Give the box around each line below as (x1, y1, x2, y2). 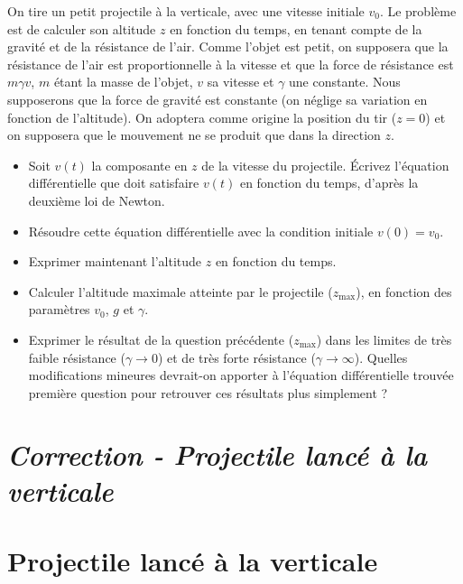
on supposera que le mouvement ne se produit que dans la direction (7, 125, 381, 144)
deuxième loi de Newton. (28, 190, 165, 209)
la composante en (91, 155, 188, 174)
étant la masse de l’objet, (53, 72, 193, 91)
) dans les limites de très (316, 329, 452, 348)
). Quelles (354, 348, 408, 366)
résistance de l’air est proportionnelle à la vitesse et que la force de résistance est (7, 54, 454, 73)
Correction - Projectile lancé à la (7, 436, 428, 474)
